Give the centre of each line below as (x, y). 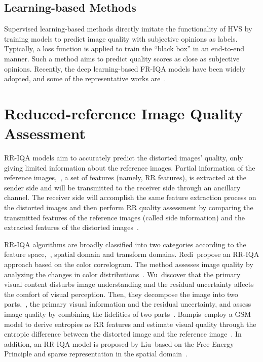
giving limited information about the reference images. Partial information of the (130, 167)
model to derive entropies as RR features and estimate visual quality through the (130, 324)
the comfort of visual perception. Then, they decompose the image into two (121, 294)
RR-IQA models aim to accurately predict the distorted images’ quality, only (124, 158)
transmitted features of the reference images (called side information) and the (124, 217)
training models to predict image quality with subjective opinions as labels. (121, 38)
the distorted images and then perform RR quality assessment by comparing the (129, 207)
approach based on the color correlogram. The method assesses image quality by (129, 264)
